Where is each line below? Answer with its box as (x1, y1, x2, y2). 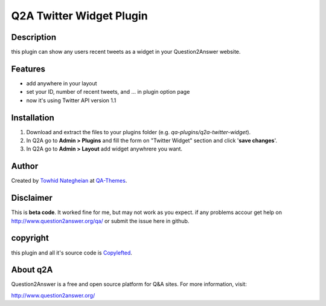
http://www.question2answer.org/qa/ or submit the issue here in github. (11, 217, 190, 224)
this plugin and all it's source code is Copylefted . (11, 249, 133, 256)
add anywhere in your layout (26, 79, 97, 87)
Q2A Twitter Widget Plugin (11, 9, 148, 22)
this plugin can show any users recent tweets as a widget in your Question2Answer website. (11, 48, 241, 56)
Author (11, 161, 39, 172)
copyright (11, 233, 50, 243)
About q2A (11, 265, 53, 275)
